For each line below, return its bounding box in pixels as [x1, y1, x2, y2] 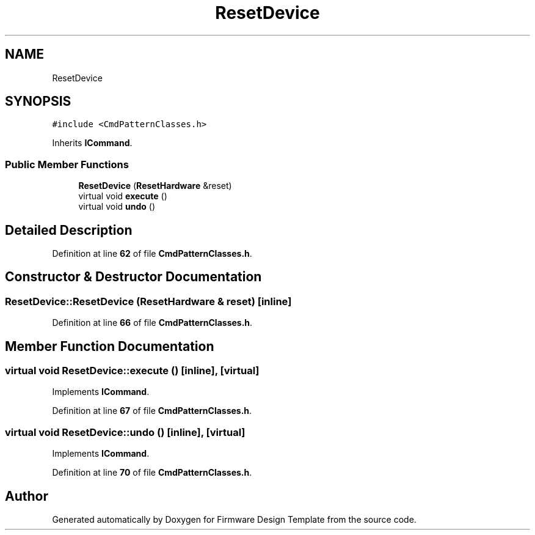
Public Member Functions [5, 158, 129, 171]
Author [5, 488, 48, 504]
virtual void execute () [78, 191, 167, 202]
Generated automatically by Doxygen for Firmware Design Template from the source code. [52, 514, 417, 525]
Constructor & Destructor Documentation [5, 269, 262, 285]
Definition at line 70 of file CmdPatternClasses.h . [52, 467, 252, 478]
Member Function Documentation [5, 338, 214, 354]
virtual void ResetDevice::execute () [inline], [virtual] [5, 364, 260, 377]
